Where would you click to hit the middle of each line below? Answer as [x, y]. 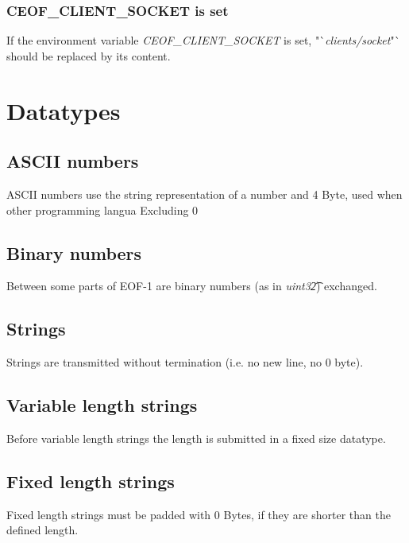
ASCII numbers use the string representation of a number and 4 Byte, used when [204, 194]
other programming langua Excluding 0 [102, 209]
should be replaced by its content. [89, 55]
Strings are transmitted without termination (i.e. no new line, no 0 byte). [185, 362]
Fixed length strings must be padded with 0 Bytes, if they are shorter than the [199, 514]
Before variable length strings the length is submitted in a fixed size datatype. [196, 438]
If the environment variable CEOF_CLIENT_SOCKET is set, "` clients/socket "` [203, 40]
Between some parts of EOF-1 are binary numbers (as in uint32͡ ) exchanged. [192, 286]
